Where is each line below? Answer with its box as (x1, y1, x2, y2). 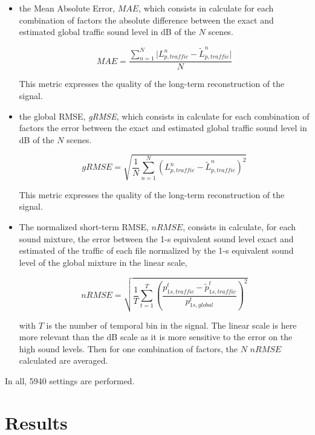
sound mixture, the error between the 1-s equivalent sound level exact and (19, 232, 294, 245)
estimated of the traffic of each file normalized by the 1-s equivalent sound (19, 244, 294, 257)
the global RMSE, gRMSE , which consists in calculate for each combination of (19, 109, 310, 122)
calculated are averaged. (19, 354, 108, 367)
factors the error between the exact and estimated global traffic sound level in (19, 121, 307, 134)
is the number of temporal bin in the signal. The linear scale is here (46, 318, 297, 331)
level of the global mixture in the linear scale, (19, 256, 187, 268)
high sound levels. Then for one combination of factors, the (19, 342, 238, 355)
